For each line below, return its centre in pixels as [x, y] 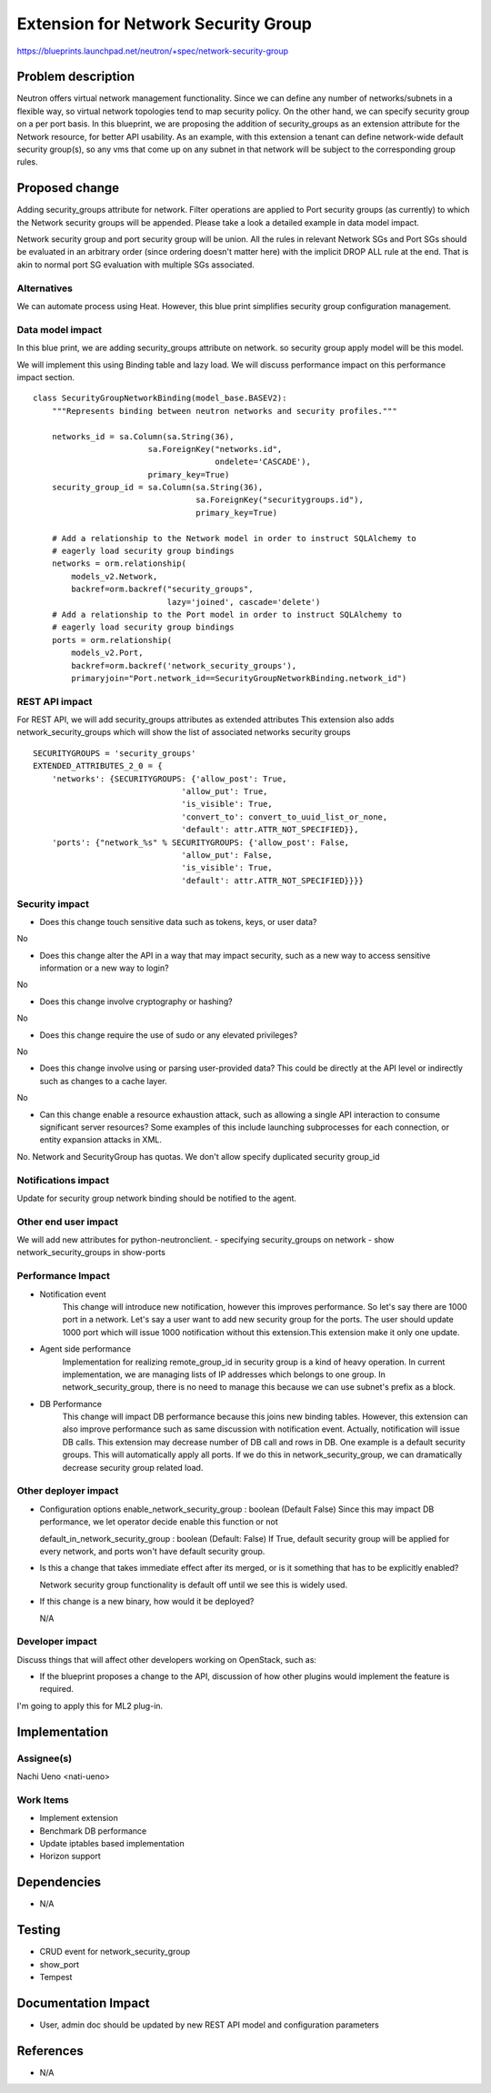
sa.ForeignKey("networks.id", [215, 449]
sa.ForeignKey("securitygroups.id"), [280, 500]
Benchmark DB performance [93, 1831]
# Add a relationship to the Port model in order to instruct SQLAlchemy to [227, 614]
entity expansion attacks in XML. [101, 1140]
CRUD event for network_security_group [115, 1952]
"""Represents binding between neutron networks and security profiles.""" [224, 411]
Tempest [56, 1977]
